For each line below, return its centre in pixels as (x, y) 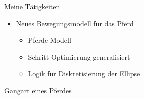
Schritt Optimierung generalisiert (79, 57)
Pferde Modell (50, 40)
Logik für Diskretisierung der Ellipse (84, 74)
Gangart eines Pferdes (38, 90)
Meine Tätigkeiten (32, 6)
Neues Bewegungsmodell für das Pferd (75, 23)
